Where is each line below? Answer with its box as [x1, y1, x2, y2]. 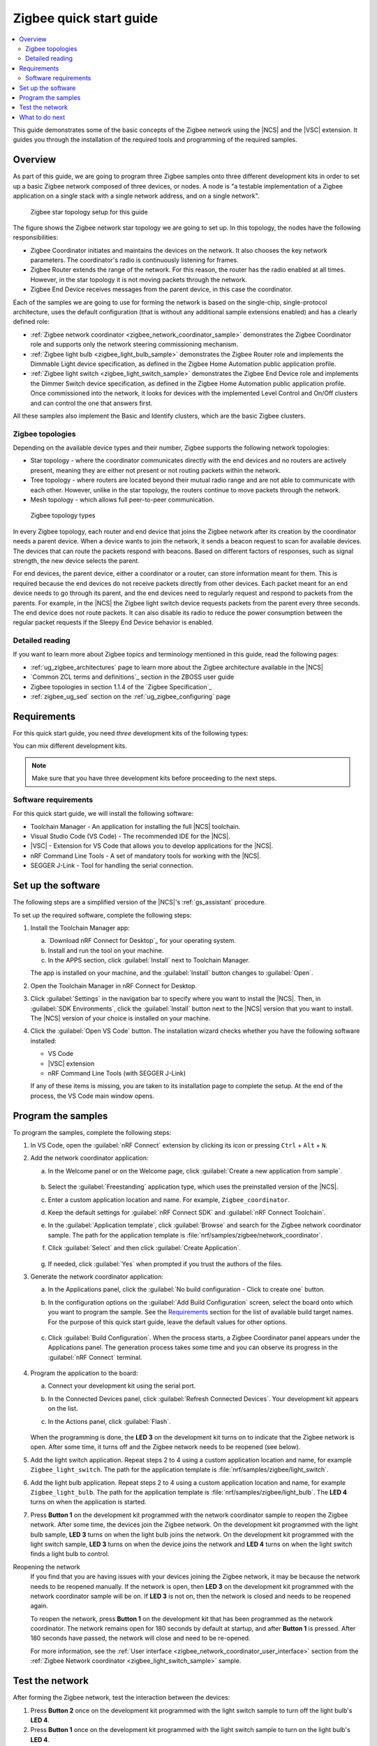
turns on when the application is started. [30, 1498, 147, 1506]
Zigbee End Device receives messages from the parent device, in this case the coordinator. [30, 285, 293, 293]
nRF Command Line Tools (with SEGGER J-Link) [47, 1069, 186, 1077]
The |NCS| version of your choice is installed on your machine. [30, 1014, 211, 1022]
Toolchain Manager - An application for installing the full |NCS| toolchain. [30, 822, 241, 830]
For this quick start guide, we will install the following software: [13, 809, 194, 818]
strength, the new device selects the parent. [13, 557, 140, 565]
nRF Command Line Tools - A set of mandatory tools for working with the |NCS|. [30, 851, 261, 860]
